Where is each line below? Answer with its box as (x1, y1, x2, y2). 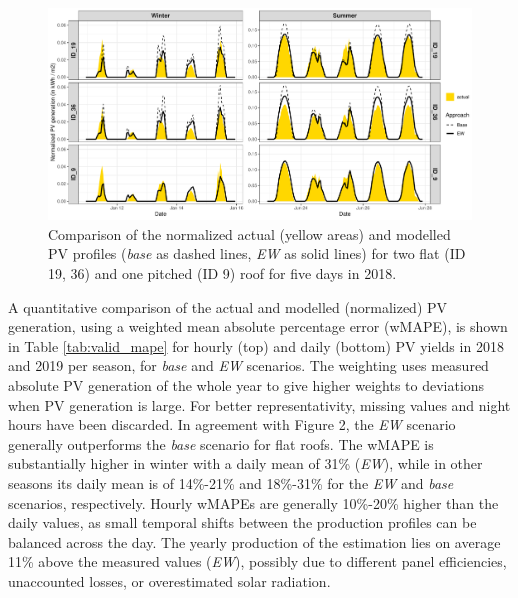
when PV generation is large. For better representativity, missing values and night (8, 394, 511, 415)
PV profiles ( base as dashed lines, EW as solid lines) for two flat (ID (48, 243, 466, 264)
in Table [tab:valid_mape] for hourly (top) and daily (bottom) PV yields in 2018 (8, 335, 504, 356)
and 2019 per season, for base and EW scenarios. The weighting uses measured (8, 355, 489, 376)
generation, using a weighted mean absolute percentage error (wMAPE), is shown (8, 316, 508, 337)
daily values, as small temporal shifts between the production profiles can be (8, 512, 477, 533)
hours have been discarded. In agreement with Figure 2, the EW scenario (8, 414, 456, 435)
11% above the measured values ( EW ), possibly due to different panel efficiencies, (8, 551, 507, 572)
